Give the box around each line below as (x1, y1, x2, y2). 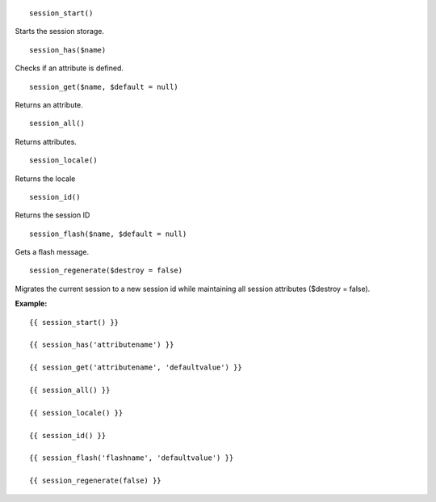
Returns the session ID (15, 210, 90, 220)
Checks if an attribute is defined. (15, 63, 124, 73)
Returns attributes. (15, 137, 77, 146)
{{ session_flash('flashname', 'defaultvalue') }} (29, 453, 234, 462)
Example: (15, 299, 48, 309)
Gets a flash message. (15, 247, 90, 257)
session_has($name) (29, 45, 107, 54)
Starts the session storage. (15, 27, 105, 36)
